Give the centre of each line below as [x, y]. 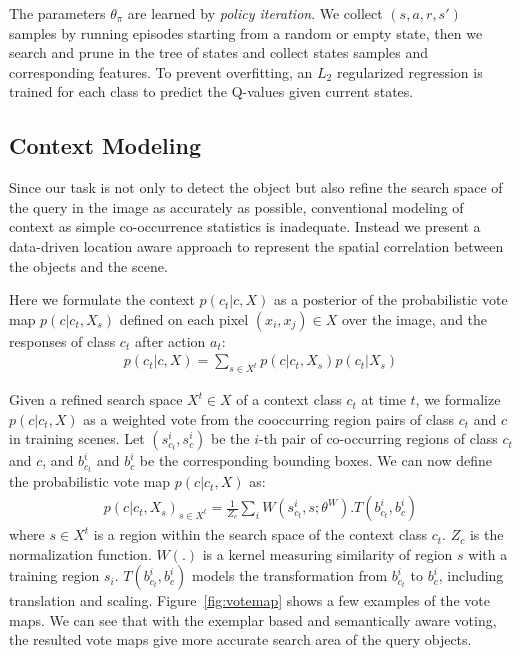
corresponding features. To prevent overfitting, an [161, 71]
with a [488, 553]
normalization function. [80, 553]
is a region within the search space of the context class [260, 534]
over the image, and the [414, 318]
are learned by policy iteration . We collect [255, 13]
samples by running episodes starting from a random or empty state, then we [246, 32]
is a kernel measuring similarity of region [327, 553]
